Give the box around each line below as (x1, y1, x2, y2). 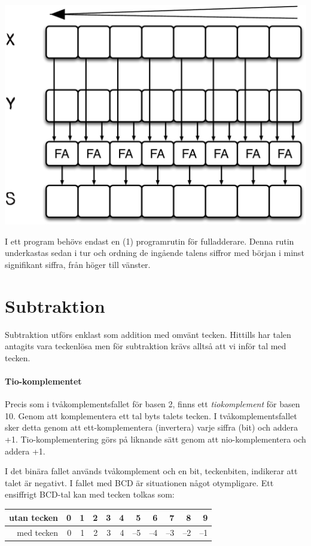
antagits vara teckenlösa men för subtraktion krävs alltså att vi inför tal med (5, 340, 286, 352)
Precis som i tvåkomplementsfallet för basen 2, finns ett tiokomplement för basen (5, 398, 300, 410)
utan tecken (9, 511, 59, 523)
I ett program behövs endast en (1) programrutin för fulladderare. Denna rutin (5, 234, 294, 247)
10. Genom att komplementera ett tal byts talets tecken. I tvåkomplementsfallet (5, 409, 297, 422)
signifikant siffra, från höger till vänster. (5, 258, 151, 270)
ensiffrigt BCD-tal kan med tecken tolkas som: (5, 488, 175, 501)
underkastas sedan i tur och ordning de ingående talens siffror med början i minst (5, 246, 304, 259)
